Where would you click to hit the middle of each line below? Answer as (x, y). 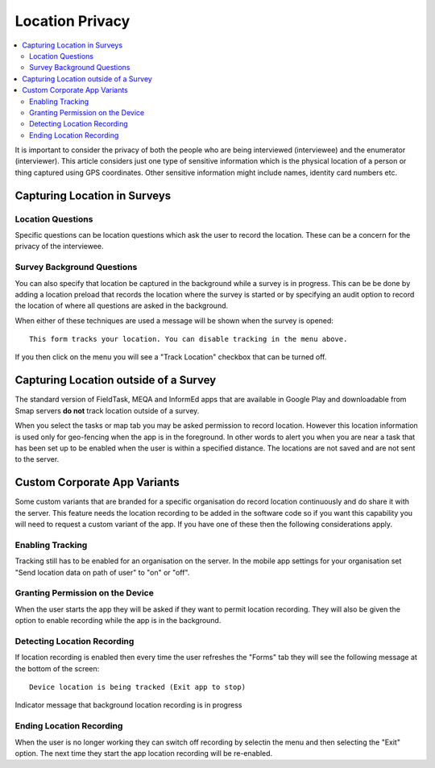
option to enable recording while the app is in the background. (118, 621)
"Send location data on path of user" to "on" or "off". (102, 572)
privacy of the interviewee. (59, 247)
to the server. (37, 459)
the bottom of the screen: (57, 668)
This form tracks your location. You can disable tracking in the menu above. (188, 339)
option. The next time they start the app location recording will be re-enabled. (144, 753)
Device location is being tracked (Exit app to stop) (137, 687)
